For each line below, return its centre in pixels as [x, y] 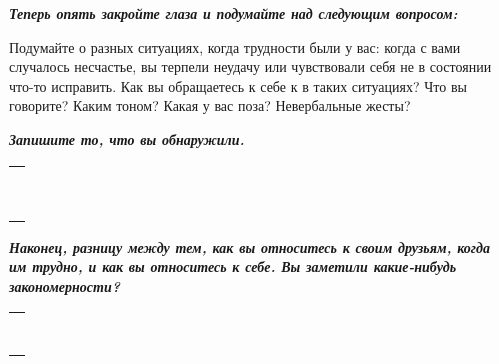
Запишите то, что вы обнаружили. [127, 138]
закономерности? [65, 285]
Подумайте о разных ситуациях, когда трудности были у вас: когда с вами [235, 46]
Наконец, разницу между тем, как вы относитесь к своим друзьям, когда [249, 246]
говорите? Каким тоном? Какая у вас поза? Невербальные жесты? [210, 105]
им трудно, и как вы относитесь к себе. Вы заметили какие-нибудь [233, 266]
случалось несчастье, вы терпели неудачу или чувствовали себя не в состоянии [250, 66]
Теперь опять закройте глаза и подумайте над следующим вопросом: [233, 13]
